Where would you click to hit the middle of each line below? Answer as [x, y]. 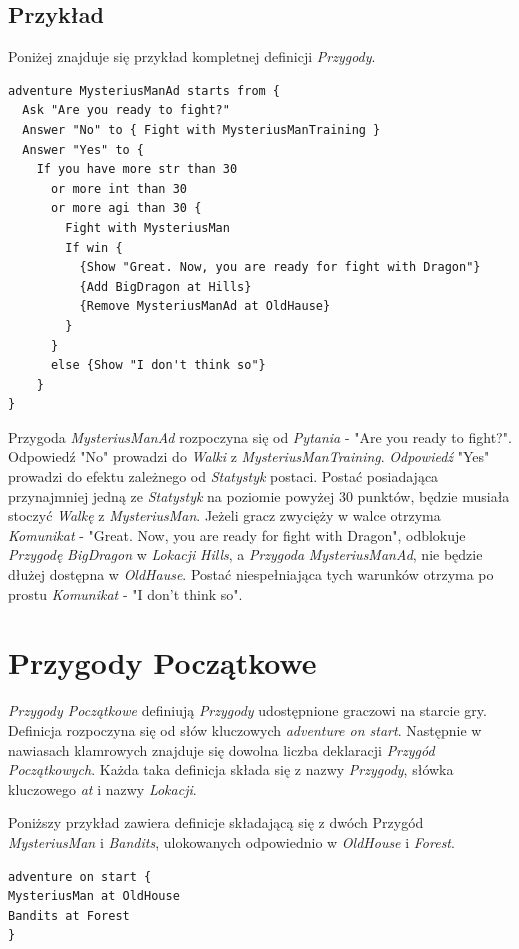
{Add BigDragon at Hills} [165, 286]
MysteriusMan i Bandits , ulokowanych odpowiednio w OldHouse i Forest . [231, 841]
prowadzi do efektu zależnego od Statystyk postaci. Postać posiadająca [223, 476]
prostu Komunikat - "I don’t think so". [125, 593]
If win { [94, 247]
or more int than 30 [118, 188]
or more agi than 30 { [126, 208]
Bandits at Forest [69, 915]
